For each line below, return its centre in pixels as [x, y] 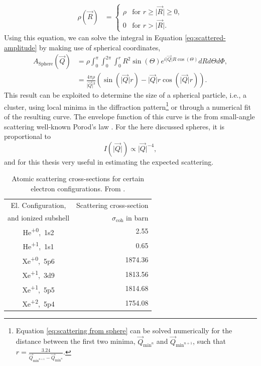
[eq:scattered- [205, 38]
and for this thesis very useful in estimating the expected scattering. [109, 161]
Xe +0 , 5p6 [38, 260]
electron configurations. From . [78, 188]
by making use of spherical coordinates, [100, 47]
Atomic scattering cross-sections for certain [78, 178]
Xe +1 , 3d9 [38, 274]
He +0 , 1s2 [38, 231]
